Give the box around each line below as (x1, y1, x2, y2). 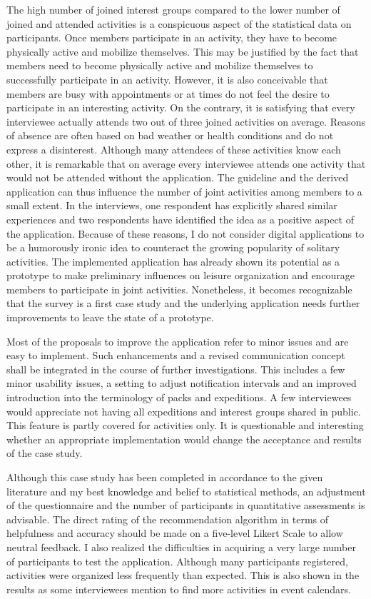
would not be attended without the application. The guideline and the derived (6, 170, 349, 185)
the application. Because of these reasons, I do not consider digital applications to (6, 226, 365, 241)
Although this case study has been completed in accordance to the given (6, 470, 323, 484)
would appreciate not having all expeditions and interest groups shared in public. (6, 403, 361, 418)
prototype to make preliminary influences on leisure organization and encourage (6, 268, 355, 283)
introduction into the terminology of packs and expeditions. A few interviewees (6, 390, 352, 405)
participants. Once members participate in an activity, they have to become (6, 30, 337, 45)
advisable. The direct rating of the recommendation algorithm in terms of (6, 511, 329, 526)
